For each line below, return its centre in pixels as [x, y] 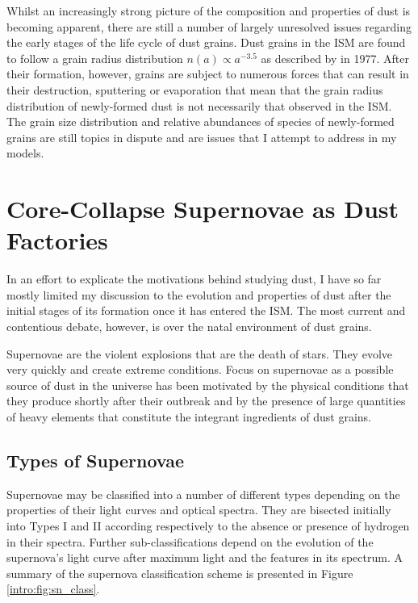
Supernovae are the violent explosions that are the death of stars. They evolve [200, 353]
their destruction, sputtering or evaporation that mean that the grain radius [195, 89]
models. [25, 153]
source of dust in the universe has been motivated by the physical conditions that [208, 385]
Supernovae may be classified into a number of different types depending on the [203, 494]
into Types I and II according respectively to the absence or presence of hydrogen [208, 525]
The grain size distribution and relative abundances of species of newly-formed [201, 121]
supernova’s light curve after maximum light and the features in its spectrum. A [205, 557]
